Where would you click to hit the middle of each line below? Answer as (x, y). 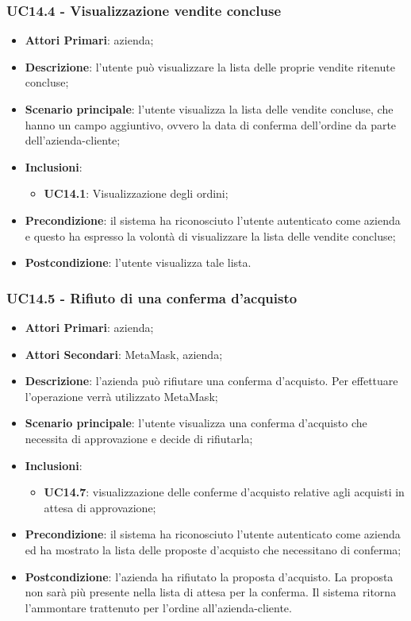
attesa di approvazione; (100, 507)
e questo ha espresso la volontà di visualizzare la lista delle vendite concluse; (210, 235)
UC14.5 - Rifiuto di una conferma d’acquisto (152, 297)
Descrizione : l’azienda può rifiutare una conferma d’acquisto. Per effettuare (211, 381)
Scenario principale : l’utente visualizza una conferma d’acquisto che (196, 423)
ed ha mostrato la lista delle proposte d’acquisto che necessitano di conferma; (213, 549)
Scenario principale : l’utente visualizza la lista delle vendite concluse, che (209, 109)
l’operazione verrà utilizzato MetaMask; (121, 396)
